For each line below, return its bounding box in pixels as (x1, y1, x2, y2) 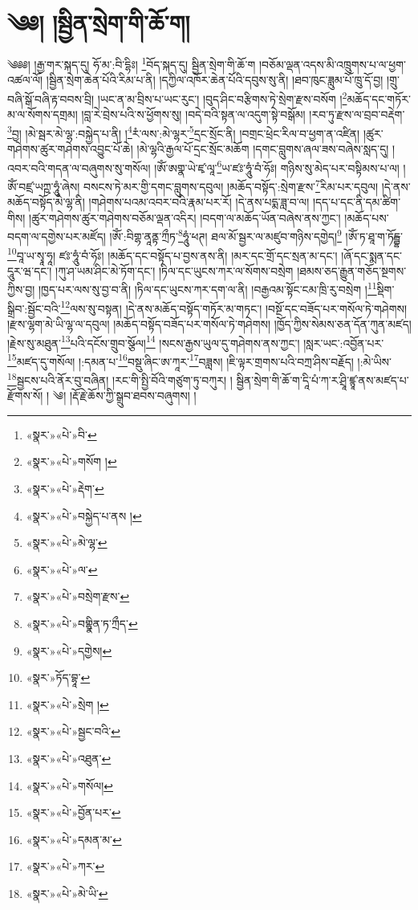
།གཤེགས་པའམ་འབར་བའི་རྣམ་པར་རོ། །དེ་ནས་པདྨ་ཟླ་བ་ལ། (88, 194, 310, 210)
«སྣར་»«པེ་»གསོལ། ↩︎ (26, 777, 113, 794)
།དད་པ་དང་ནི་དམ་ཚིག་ (312, 194, 401, 210)
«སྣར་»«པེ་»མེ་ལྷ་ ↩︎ (26, 534, 108, 551)
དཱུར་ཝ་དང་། (7, 262, 52, 279)
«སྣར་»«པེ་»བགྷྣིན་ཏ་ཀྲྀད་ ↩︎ (26, 615, 138, 632)
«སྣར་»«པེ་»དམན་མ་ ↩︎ (26, 830, 122, 847)
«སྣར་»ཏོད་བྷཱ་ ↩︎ (26, 669, 91, 686)
